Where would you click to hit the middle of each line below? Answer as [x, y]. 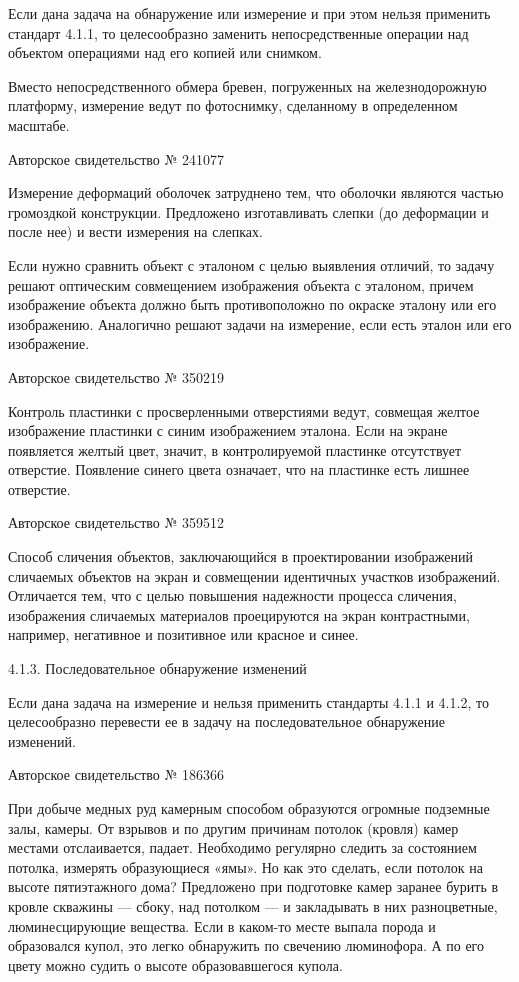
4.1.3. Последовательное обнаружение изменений [157, 668]
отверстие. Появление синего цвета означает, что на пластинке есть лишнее [239, 469]
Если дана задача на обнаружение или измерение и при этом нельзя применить [249, 13]
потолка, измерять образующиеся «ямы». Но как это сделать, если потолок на [245, 866]
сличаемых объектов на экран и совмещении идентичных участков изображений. [254, 575]
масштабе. [39, 124]
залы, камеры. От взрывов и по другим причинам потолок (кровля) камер [233, 827]
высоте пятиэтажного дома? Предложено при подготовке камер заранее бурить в [253, 886]
